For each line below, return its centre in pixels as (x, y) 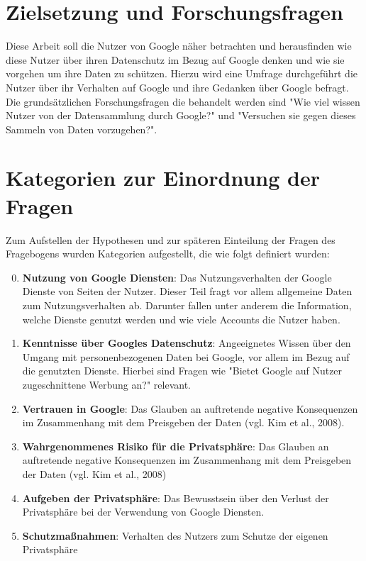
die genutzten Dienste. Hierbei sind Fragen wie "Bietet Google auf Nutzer (182, 371)
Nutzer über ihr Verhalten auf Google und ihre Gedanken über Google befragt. (177, 87)
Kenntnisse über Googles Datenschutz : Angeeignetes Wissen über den (187, 343)
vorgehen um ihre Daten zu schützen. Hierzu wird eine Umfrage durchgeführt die (182, 73)
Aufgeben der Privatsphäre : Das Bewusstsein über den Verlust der (176, 498)
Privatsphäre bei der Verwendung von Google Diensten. (143, 512)
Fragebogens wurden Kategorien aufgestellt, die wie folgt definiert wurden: (168, 254)
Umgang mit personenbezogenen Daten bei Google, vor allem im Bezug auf (186, 356)
